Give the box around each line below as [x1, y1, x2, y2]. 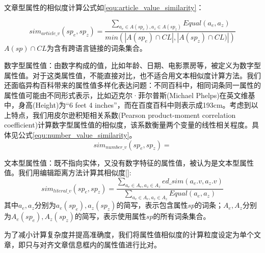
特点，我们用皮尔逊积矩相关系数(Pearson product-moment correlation [11, 109, 236, 120]
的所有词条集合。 [153, 211, 210, 222]
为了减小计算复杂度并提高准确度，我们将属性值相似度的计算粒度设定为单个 [4, 229, 254, 240]
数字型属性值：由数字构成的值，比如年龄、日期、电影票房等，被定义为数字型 [4, 59, 261, 70]
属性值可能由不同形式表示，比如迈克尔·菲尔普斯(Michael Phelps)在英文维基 [4, 89, 255, 100]
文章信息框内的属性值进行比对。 [54, 239, 161, 249]
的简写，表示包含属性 [116, 200, 188, 210]
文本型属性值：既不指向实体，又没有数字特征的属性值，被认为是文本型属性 [4, 157, 254, 168]
